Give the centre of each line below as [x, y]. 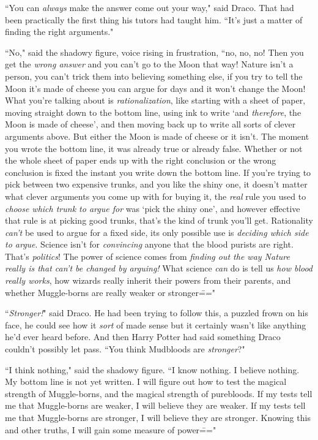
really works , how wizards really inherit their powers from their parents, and [148, 280]
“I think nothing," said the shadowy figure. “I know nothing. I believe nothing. [152, 369]
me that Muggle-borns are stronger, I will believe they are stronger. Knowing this [158, 417]
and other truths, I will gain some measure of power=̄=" [111, 429]
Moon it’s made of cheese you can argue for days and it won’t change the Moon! [155, 88]
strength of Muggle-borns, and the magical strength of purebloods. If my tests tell [159, 393]
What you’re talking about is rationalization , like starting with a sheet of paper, [155, 100]
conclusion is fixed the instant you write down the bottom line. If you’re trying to [158, 172]
